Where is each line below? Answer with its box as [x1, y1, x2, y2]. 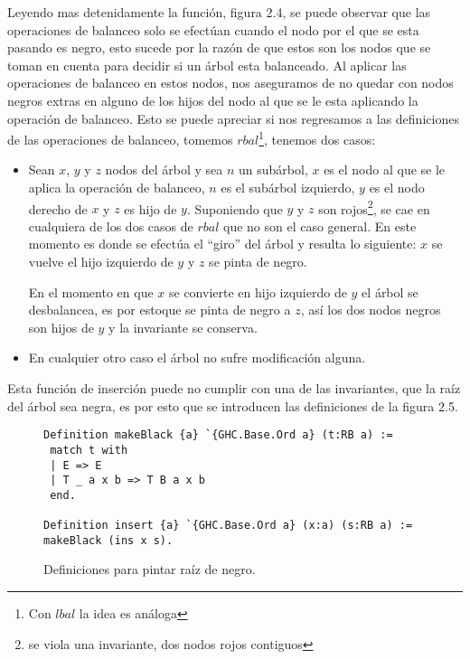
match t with [50, 443, 128, 457]
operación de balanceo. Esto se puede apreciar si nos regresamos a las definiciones [7, 108, 459, 127]
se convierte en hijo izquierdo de [168, 282, 347, 301]
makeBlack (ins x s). [43, 533, 174, 547]
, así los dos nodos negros [300, 300, 441, 319]
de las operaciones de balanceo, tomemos [7, 129, 233, 148]
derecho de [28, 199, 88, 218]
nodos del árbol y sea [105, 160, 223, 179]
